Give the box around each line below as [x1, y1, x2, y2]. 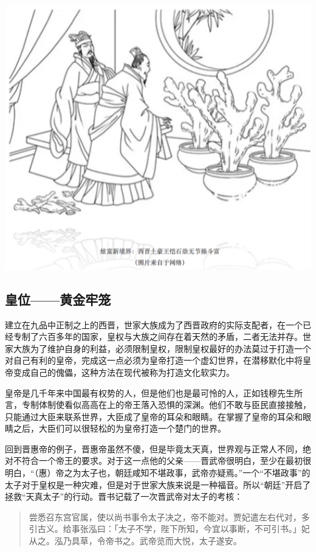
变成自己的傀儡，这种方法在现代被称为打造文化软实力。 [13, 365, 235, 378]
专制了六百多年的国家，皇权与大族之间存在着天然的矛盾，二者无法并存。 [13, 330, 303, 343]
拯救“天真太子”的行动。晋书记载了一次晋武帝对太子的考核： [5, 490, 243, 503]
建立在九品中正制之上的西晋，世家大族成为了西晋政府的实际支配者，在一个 [5, 318, 303, 331]
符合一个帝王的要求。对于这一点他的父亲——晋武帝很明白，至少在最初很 [21, 454, 311, 467]
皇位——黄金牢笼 [5, 289, 111, 308]
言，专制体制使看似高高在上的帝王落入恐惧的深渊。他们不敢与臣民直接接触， [5, 398, 311, 411]
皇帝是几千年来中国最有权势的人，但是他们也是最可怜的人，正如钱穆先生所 [5, 386, 303, 399]
